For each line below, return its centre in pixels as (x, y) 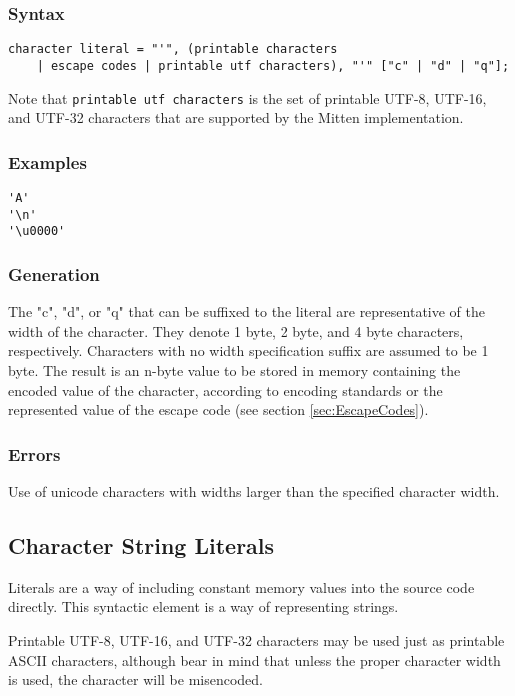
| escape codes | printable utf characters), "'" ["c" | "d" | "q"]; (273, 65)
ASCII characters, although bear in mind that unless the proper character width (254, 659)
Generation (54, 273)
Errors (34, 453)
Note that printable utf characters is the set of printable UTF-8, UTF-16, (247, 97)
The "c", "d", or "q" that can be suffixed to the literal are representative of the (247, 311)
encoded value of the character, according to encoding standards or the (225, 389)
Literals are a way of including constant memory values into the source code (241, 586)
